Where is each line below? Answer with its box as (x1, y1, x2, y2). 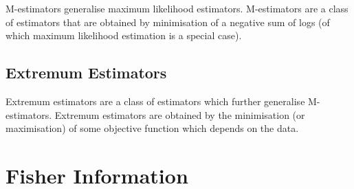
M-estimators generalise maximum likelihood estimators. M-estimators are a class (5, 1, 349, 15)
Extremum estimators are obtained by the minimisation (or (54, 107, 305, 122)
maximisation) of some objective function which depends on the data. (5, 121, 299, 135)
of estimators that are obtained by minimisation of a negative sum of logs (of (5, 14, 330, 29)
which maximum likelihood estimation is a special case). (5, 28, 242, 43)
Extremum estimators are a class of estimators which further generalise (5, 93, 305, 108)
